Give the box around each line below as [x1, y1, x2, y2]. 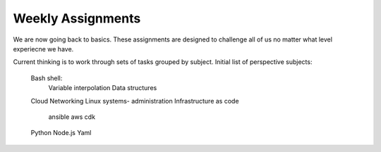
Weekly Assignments [13, 11, 141, 26]
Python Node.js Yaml [30, 129, 92, 137]
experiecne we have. [13, 44, 74, 53]
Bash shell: [30, 74, 63, 82]
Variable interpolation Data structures [48, 84, 157, 92]
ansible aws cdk [48, 113, 95, 121]
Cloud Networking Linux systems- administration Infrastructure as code [30, 96, 239, 105]
